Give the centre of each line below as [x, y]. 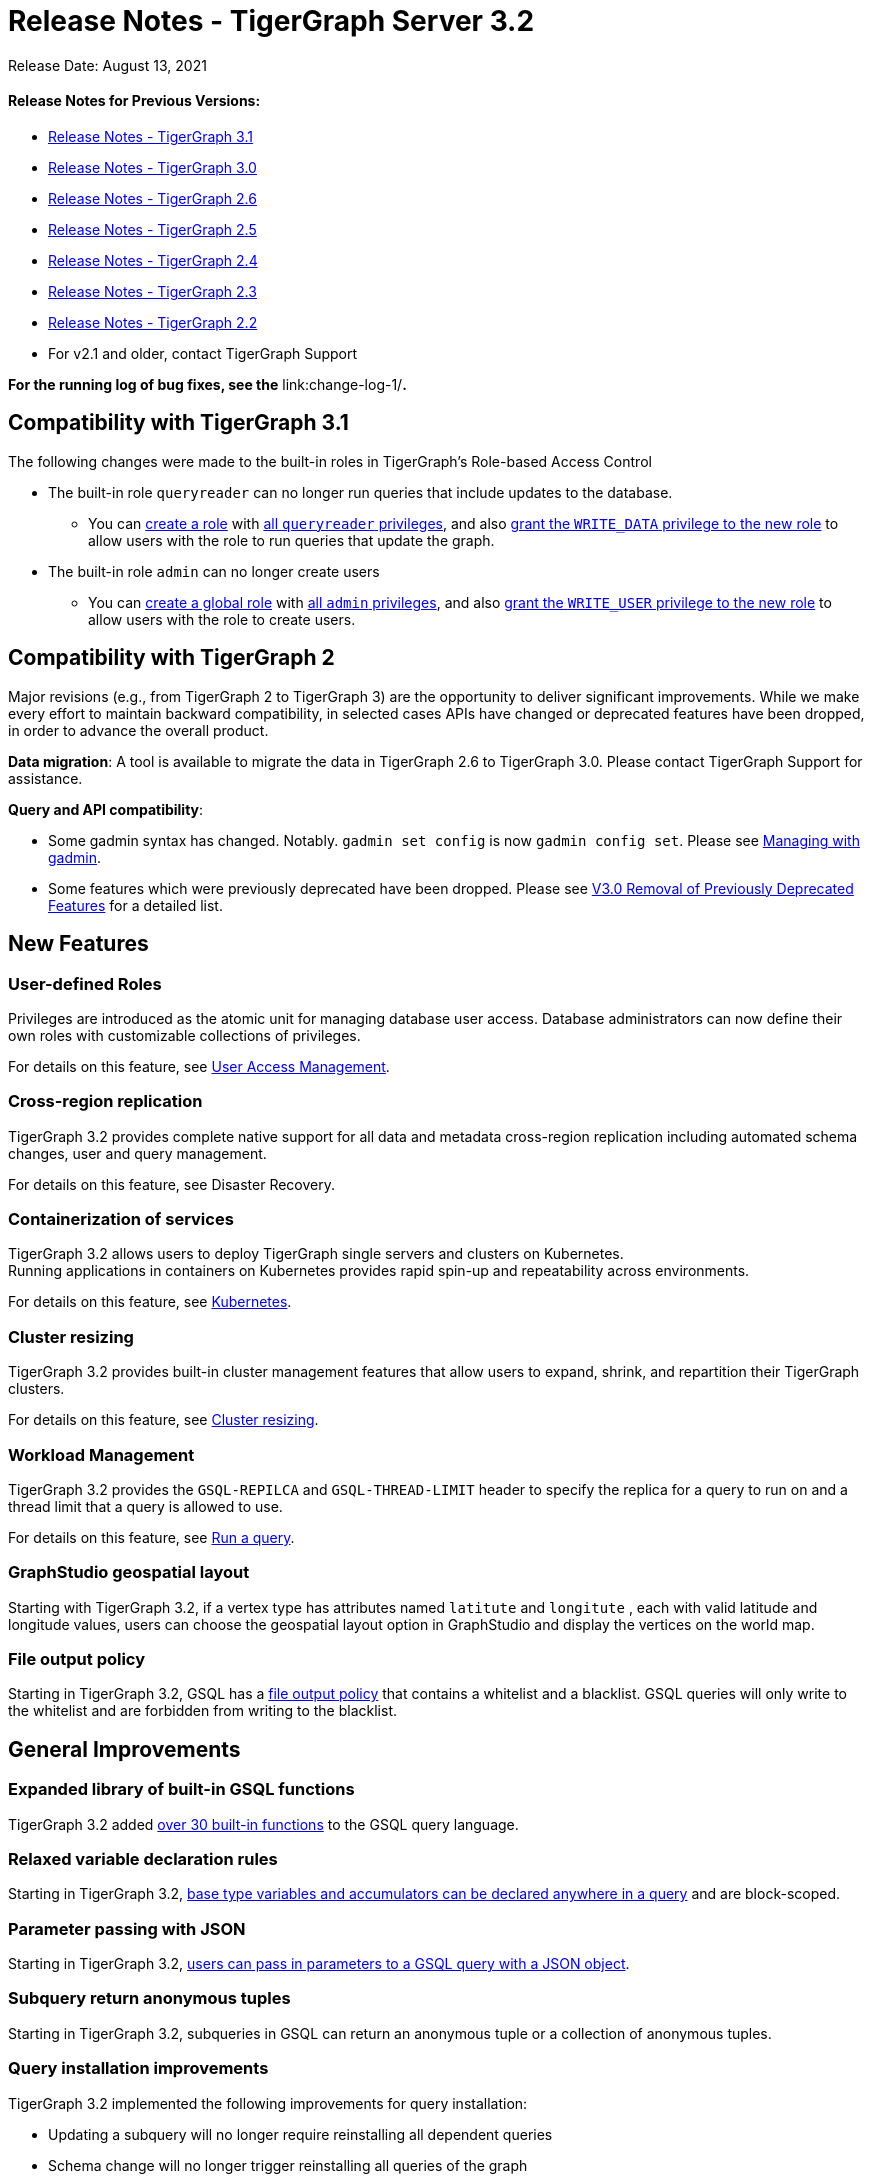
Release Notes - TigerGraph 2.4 [153, 260]
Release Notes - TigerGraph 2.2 [153, 322]
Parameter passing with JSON [127, 1928]
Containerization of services [121, 1219]
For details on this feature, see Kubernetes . [150, 1302]
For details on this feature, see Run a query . [151, 1537]
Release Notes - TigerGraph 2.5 [152, 229]
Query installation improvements [138, 2068]
